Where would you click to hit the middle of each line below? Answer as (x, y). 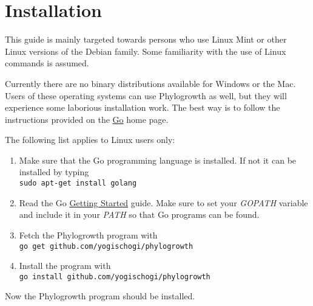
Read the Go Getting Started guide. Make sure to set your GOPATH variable (163, 202)
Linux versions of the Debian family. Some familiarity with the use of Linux (146, 51)
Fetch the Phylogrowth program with (88, 235)
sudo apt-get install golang (78, 183)
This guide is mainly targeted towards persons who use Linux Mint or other (146, 39)
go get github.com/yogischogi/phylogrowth (106, 246)
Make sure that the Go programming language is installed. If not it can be (158, 160)
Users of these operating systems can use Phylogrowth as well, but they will (146, 95)
